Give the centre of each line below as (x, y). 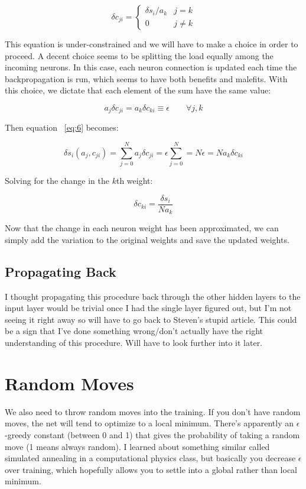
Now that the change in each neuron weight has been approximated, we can (142, 228)
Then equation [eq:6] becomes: (62, 127)
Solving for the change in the (57, 181)
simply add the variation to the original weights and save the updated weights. (147, 239)
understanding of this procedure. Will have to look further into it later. (134, 343)
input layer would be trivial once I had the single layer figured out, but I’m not (148, 308)
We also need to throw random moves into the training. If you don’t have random (153, 411)
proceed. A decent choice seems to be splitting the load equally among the (139, 55)
